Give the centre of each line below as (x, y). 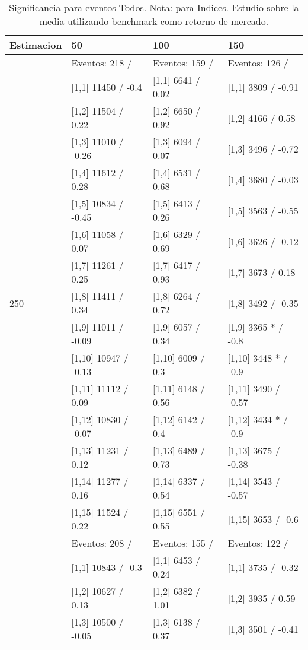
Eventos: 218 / (102, 63)
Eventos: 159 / (183, 63)
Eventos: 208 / (102, 543)
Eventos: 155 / (183, 543)
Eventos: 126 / (258, 63)
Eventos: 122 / (258, 543)
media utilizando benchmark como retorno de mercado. (154, 21)
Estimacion (36, 45)
